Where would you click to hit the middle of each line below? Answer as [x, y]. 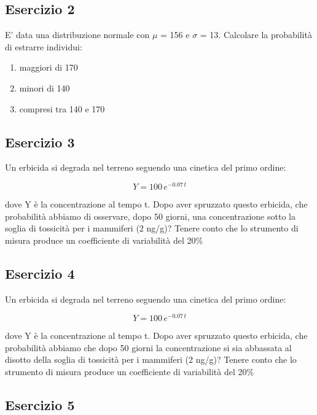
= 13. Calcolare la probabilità [256, 35]
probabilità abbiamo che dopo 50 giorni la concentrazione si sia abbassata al [148, 347]
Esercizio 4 [40, 273]
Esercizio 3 [40, 142]
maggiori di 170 [49, 67]
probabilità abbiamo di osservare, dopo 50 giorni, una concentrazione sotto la [150, 216]
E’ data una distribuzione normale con [77, 35]
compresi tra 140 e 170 [62, 108]
